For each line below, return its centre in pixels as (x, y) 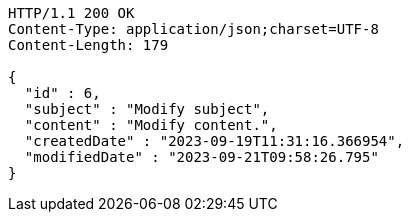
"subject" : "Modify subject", (147, 109)
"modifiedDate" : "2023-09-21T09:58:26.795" (201, 157)
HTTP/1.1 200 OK (71, 13)
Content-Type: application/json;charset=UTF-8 (193, 29)
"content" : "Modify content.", (151, 125)
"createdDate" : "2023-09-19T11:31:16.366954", (214, 141)
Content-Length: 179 (88, 45)
